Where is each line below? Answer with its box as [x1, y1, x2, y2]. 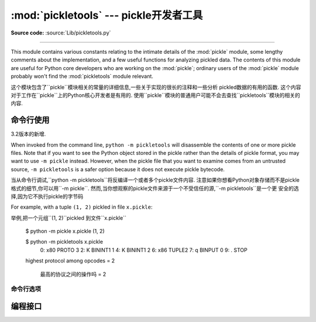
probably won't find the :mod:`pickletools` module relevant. [11, 73, 153, 80]
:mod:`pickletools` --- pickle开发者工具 [11, 9, 203, 22]
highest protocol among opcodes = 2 [25, 257, 115, 264]
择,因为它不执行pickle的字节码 [11, 193, 84, 200]
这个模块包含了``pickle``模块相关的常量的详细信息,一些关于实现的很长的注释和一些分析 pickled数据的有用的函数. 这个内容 [11, 84, 301, 91]
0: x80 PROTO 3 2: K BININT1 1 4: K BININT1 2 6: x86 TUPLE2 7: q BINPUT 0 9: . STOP [40, 246, 248, 254]
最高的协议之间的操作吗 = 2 [40, 271, 107, 278]
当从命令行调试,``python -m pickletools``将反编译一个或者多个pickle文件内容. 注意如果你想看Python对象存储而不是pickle [11, 176, 300, 183]
